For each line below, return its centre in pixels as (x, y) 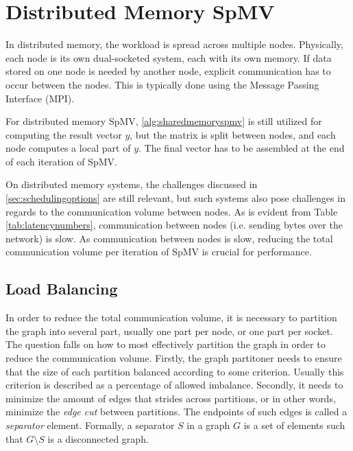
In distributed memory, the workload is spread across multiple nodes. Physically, (174, 44)
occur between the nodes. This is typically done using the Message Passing (162, 84)
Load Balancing (62, 289)
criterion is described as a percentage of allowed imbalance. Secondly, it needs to (174, 385)
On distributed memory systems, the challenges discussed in (132, 184)
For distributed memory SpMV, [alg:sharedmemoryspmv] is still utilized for (164, 121)
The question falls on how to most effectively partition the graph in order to (166, 344)
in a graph (208, 425)
